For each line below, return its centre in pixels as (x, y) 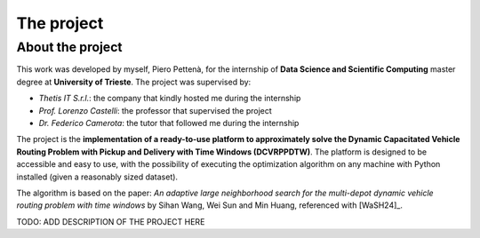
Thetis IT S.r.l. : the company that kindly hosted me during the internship (170, 99)
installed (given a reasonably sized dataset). (97, 177)
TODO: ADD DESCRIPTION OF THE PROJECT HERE (111, 221)
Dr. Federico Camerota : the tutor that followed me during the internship (169, 123)
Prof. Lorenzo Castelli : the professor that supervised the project (156, 110)
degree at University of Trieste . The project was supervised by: (134, 82)
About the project (70, 47)
